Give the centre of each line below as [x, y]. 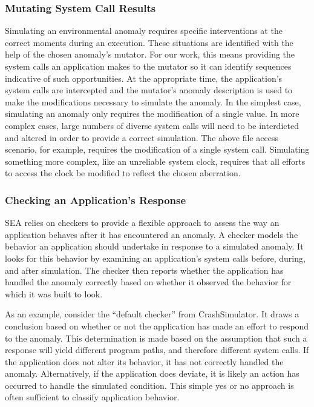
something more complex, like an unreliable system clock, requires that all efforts [155, 161]
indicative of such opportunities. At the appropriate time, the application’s [144, 78]
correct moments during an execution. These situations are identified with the [149, 42]
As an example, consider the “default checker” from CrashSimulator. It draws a [152, 314]
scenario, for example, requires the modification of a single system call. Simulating [157, 149]
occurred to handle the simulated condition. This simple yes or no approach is [149, 385]
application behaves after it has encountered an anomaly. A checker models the [152, 234]
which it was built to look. [54, 293]
